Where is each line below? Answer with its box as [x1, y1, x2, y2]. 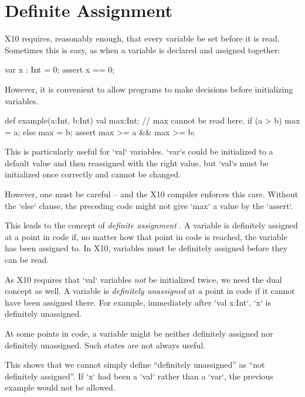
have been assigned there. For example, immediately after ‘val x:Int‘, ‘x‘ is [5, 296, 271, 308]
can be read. [5, 254, 49, 266]
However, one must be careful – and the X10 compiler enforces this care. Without [5, 188, 299, 200]
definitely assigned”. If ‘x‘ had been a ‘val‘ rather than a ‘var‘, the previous [5, 369, 273, 382]
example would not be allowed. [5, 381, 116, 393]
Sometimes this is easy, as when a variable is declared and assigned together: [5, 43, 280, 56]
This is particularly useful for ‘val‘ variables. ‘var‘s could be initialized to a [5, 145, 273, 158]
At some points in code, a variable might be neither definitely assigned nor [5, 327, 273, 339]
